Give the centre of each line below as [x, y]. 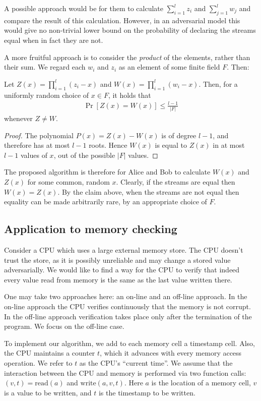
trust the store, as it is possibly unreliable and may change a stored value [117, 260]
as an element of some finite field [169, 67]
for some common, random [69, 181]
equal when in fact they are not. [54, 40]
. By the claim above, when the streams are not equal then [148, 191]
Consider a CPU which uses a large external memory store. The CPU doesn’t [124, 249]
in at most [229, 145]
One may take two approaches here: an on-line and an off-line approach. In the [126, 296]
